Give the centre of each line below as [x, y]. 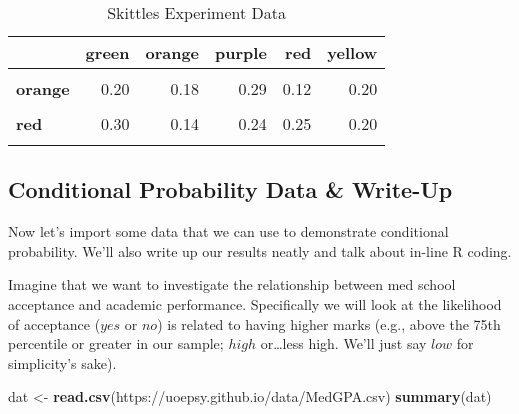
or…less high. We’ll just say [343, 343]
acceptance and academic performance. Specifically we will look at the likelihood [255, 303]
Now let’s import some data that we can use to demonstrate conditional [228, 231]
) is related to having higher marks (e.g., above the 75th [329, 323]
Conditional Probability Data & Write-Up [230, 189]
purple [241, 52]
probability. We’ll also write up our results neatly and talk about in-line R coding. [260, 250]
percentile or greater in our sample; [116, 343]
